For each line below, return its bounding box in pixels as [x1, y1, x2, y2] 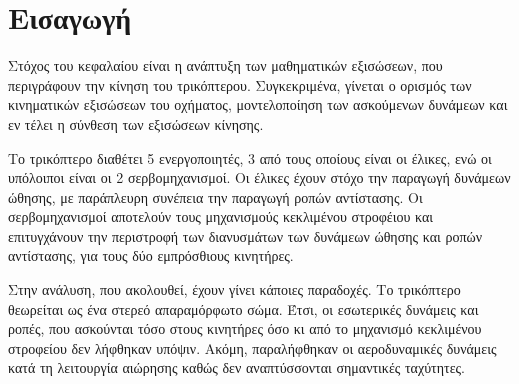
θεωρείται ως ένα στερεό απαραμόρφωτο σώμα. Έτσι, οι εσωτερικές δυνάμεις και [8, 298, 479, 319]
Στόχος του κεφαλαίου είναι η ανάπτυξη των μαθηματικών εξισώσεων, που [8, 55, 443, 76]
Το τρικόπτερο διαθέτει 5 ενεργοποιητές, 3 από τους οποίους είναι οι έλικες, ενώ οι [8, 147, 492, 168]
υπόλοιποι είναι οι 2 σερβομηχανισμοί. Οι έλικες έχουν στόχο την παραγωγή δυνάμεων [8, 167, 511, 188]
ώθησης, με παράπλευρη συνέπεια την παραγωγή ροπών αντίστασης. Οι [8, 186, 423, 207]
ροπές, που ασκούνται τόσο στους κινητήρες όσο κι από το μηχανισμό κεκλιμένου [8, 318, 482, 339]
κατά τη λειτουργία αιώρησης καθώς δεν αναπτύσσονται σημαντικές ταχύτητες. [8, 357, 465, 378]
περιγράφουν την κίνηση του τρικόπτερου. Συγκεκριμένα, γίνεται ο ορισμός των [8, 74, 472, 95]
